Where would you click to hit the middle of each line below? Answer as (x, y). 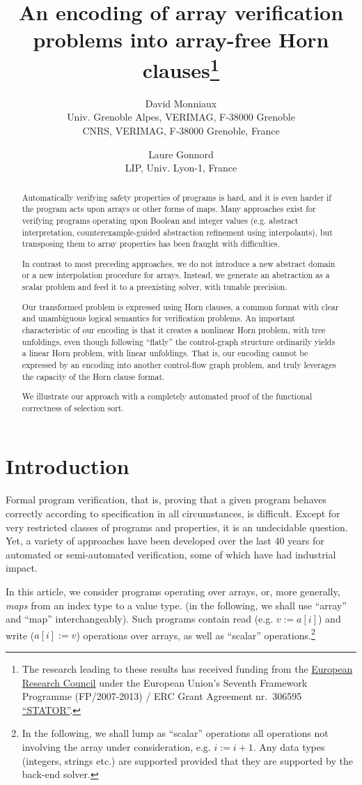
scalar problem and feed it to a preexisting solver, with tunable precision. (155, 287)
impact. (22, 568)
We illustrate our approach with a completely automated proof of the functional (167, 396)
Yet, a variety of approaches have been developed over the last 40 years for (165, 541)
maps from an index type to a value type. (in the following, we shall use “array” (176, 605)
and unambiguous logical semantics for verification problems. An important (158, 318)
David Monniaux (181, 103)
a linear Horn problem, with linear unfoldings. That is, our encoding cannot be (165, 353)
